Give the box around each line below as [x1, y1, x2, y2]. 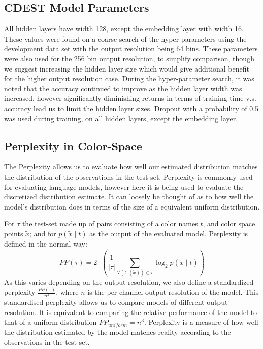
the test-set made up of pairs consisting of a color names [22, 218, 198, 229]
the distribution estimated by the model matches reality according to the [4, 327, 231, 337]
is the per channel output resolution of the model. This [87, 287, 259, 297]
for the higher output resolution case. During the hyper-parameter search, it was [4, 73, 254, 84]
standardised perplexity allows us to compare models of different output [4, 297, 228, 307]
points [4, 228, 23, 238]
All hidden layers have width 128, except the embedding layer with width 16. [4, 23, 244, 34]
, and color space [203, 218, 255, 229]
